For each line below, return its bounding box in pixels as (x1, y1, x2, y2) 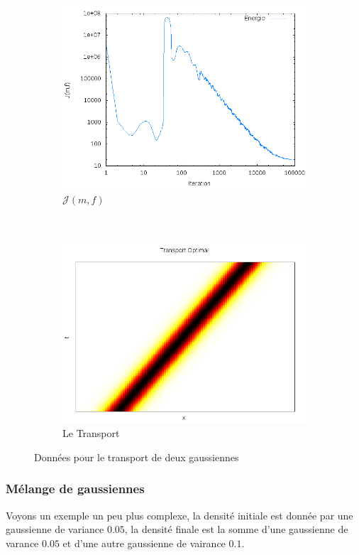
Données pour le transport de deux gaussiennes (34, 449, 239, 464)
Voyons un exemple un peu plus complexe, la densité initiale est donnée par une (6, 507, 353, 522)
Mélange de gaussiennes (6, 480, 145, 497)
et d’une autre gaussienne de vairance (62, 535, 226, 550)
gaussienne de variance (6, 522, 104, 537)
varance (6, 535, 39, 550)
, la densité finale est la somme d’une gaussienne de (124, 522, 348, 537)
